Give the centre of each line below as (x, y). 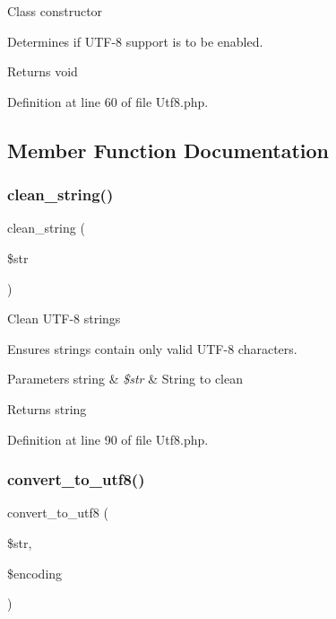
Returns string (47, 408)
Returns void (43, 71)
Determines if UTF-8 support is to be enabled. (135, 41)
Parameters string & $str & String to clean (125, 379)
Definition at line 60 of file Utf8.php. (108, 101)
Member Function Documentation (168, 150)
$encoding (35, 573)
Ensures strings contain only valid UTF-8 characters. (152, 348)
